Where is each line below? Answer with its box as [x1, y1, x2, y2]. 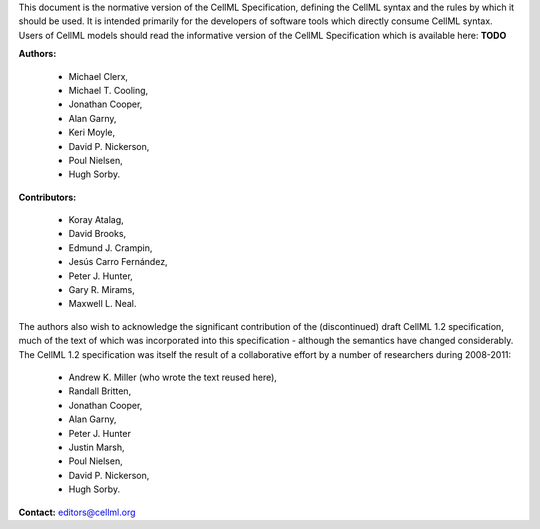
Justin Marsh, [68, 441, 125, 453]
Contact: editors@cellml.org [18, 506, 136, 518]
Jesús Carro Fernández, [68, 256, 169, 268]
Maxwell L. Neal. [68, 298, 137, 310]
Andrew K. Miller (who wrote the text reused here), [68, 371, 277, 383]
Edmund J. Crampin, [68, 241, 153, 254]
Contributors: [18, 191, 77, 203]
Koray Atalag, [68, 214, 124, 226]
